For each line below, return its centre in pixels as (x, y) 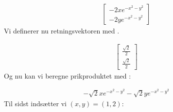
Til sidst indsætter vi (35, 103)
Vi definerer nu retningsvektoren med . (62, 31)
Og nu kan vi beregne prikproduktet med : (68, 75)
